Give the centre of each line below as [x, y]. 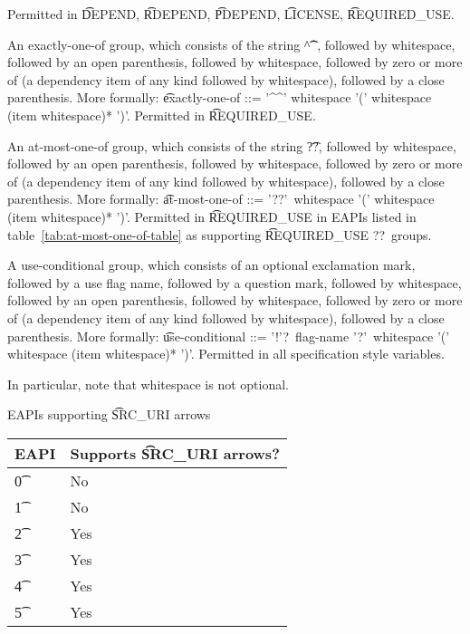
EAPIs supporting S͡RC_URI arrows [109, 414]
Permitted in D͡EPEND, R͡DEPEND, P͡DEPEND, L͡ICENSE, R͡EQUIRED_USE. [231, 14]
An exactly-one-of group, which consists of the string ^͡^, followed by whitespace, [231, 44]
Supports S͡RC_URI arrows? [175, 453]
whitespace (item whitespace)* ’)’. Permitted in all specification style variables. [226, 354]
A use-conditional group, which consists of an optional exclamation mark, [211, 265]
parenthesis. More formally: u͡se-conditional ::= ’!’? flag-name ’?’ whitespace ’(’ [229, 336]
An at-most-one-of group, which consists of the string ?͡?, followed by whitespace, [232, 145]
